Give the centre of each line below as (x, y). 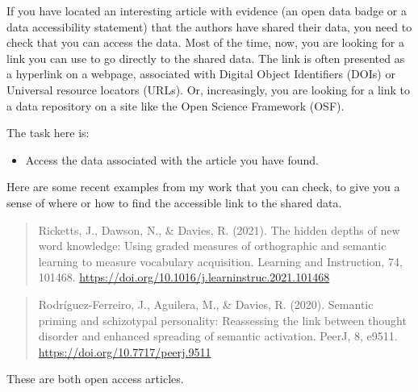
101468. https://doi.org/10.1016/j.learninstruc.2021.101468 (184, 277)
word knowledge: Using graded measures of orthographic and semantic (212, 246)
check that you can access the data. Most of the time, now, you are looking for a (205, 42)
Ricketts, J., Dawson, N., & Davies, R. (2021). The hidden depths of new (219, 229)
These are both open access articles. (95, 379)
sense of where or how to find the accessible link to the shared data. (174, 202)
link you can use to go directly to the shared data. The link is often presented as (206, 58)
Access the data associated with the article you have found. (172, 159)
